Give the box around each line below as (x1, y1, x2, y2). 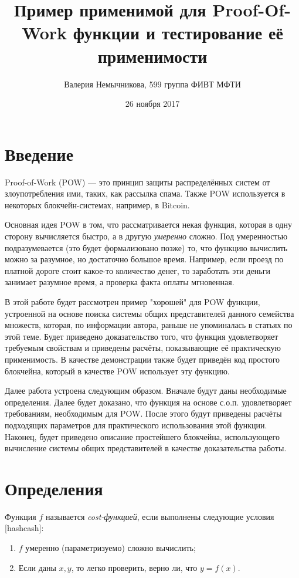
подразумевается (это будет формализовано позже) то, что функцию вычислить (5, 241, 288, 253)
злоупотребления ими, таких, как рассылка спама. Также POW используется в (5, 187, 286, 200)
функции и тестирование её (73, 21, 283, 45)
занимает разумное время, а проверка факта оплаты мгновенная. (5, 276, 235, 288)
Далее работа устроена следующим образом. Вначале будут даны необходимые (5, 384, 287, 397)
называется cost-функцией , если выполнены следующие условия (45, 510, 274, 522)
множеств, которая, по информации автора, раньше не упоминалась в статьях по (5, 319, 293, 331)
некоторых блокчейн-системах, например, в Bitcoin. (5, 198, 190, 211)
